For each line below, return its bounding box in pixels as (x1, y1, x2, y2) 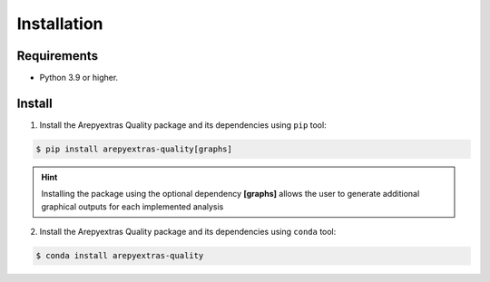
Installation (16, 14, 103, 34)
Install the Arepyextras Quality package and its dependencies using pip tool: (39, 119, 327, 131)
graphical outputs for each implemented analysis (41, 200, 224, 212)
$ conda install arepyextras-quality (35, 250, 204, 261)
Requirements (16, 48, 99, 63)
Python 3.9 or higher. (39, 73, 119, 83)
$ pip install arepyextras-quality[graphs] (35, 143, 233, 154)
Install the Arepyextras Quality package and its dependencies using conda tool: (39, 227, 337, 238)
